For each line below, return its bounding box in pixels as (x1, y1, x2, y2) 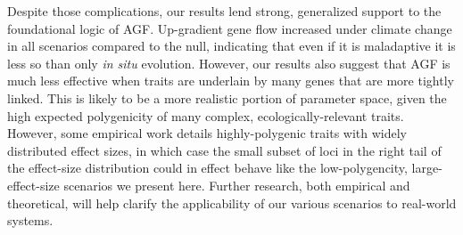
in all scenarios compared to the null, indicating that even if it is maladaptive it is (7, 36, 456, 55)
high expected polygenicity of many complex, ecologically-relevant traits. (7, 106, 404, 125)
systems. (7, 211, 54, 230)
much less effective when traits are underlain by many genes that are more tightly (7, 71, 454, 90)
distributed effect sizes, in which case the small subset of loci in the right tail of (7, 141, 442, 159)
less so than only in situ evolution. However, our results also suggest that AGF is (7, 53, 451, 72)
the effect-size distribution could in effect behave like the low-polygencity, (7, 158, 408, 177)
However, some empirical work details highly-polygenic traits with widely (7, 124, 407, 142)
